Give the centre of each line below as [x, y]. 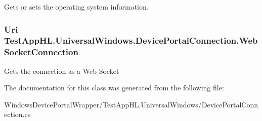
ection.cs [17, 114]
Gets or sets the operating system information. [76, 7]
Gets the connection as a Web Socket [62, 71]
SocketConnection [41, 52]
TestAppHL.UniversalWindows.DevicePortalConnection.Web [131, 40]
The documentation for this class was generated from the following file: [114, 88]
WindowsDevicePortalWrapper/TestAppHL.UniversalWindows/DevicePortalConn [131, 104]
